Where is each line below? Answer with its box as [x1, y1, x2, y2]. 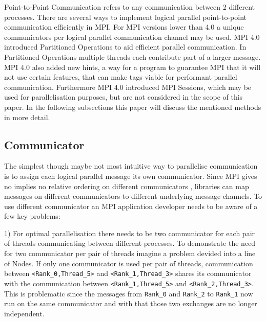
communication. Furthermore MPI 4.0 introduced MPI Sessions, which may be [4, 81, 252, 92]
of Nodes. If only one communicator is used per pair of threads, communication [4, 258, 253, 268]
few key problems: [4, 211, 60, 221]
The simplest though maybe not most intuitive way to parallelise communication [4, 160, 258, 171]
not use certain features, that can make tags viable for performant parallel [4, 72, 237, 82]
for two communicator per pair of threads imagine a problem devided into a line [4, 248, 256, 259]
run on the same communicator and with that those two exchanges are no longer [4, 298, 257, 309]
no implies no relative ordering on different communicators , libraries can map [4, 180, 249, 191]
